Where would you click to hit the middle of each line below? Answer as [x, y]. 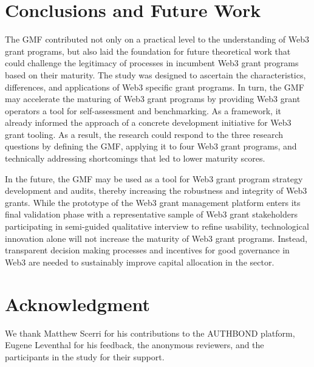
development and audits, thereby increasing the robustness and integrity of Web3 [156, 190]
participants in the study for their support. [85, 356]
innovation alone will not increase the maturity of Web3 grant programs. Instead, [156, 238]
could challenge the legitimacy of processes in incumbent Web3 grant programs [152, 63]
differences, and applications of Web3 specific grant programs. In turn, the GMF [155, 87]
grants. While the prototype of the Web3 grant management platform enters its [153, 202]
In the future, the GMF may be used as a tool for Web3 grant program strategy [154, 178]
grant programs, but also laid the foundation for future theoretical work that [148, 51]
